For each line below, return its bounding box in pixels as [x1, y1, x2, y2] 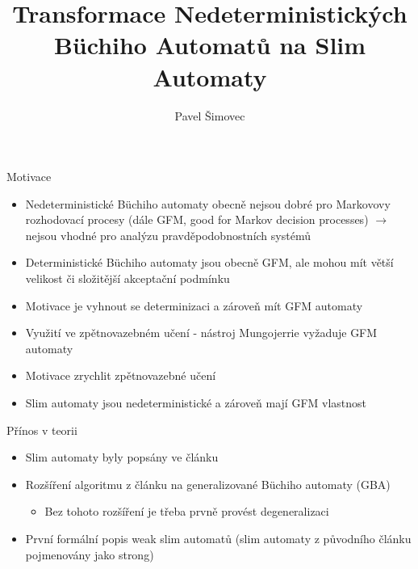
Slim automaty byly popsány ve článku [25, 449, 219, 466]
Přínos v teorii [6, 421, 77, 438]
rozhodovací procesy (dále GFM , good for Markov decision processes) [25, 211, 369, 228]
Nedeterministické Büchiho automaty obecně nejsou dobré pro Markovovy [25, 195, 391, 212]
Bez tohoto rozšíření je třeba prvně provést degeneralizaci [44, 503, 329, 520]
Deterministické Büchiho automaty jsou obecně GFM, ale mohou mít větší [25, 254, 394, 271]
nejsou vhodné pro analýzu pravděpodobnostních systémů [25, 226, 311, 243]
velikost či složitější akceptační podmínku [25, 270, 230, 287]
